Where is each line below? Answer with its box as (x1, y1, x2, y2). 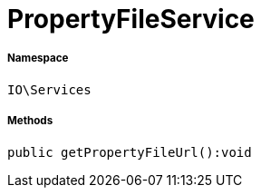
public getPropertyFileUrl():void (7, 144, 252, 160)
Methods (7, 114, 53, 128)
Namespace (7, 52, 69, 65)
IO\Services (7, 82, 92, 97)
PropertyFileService (7, 4, 255, 34)
